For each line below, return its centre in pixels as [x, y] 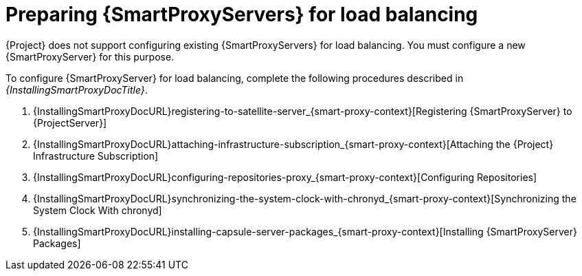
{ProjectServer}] [70, 123]
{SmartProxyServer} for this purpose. [90, 56]
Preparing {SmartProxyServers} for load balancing [242, 14]
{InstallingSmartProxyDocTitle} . [77, 89]
